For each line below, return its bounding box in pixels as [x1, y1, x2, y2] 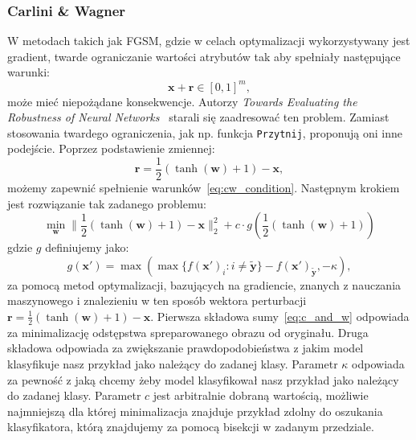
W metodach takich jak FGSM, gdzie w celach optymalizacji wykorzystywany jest [7, 32, 410, 49]
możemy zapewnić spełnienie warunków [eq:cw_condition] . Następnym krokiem [7, 179, 400, 195]
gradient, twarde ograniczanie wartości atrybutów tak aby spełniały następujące [7, 47, 401, 64]
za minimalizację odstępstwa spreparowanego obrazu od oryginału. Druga [7, 323, 369, 340]
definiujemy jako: [45, 239, 129, 256]
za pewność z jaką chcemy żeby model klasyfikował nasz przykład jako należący [7, 371, 399, 388]
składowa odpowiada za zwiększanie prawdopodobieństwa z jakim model [7, 339, 364, 356]
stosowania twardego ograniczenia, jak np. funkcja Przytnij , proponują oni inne [7, 124, 402, 141]
